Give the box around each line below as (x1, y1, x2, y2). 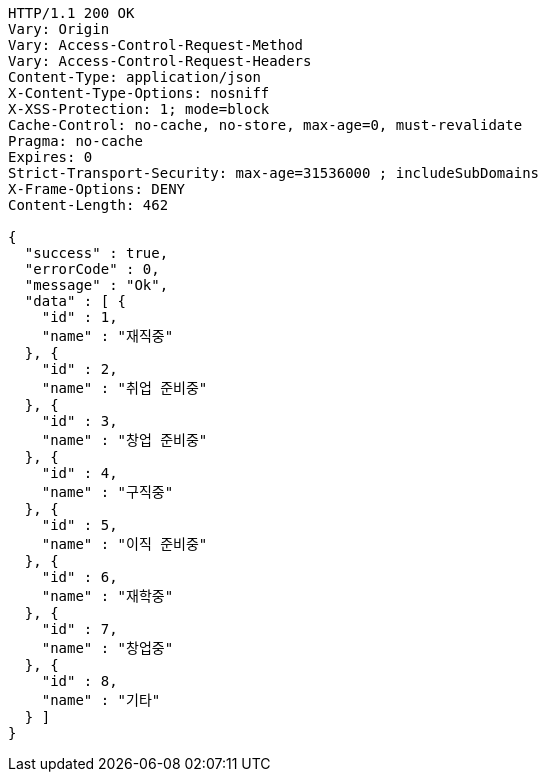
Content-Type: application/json (8, 69, 261, 85)
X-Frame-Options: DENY (8, 181, 186, 197)
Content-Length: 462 (8, 197, 169, 213)
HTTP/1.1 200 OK (8, 5, 135, 21)
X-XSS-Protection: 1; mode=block (8, 101, 270, 117)
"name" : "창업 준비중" (41, 432, 208, 448)
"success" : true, (24, 245, 169, 261)
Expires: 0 (8, 149, 93, 165)
